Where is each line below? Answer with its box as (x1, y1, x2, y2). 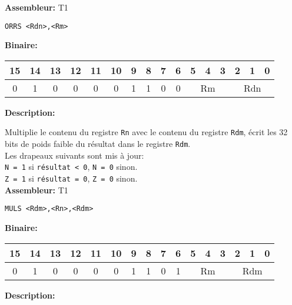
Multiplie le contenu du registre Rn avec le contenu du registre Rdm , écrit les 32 (5, 126, 288, 138)
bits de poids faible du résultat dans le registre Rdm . (5, 138, 191, 150)
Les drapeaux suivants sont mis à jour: (5, 149, 144, 161)
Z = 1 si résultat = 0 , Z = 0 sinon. (5, 172, 138, 184)
